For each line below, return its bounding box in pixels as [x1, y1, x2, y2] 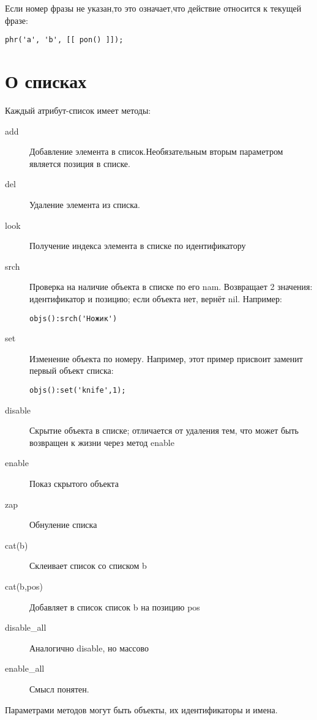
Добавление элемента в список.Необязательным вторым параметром [29, 145, 283, 158]
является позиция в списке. [29, 157, 130, 169]
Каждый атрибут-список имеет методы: [5, 103, 151, 116]
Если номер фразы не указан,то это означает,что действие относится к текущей [5, 2, 302, 14]
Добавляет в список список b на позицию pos [29, 600, 200, 613]
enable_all [5, 662, 45, 675]
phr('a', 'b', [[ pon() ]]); [5, 35, 124, 45]
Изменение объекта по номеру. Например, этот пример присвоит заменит [29, 352, 303, 365]
